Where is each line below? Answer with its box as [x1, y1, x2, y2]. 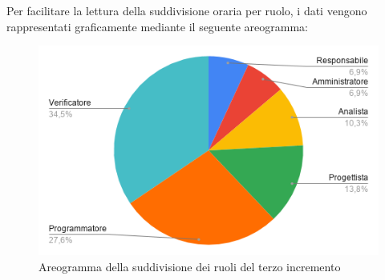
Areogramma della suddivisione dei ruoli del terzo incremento [38, 258, 341, 274]
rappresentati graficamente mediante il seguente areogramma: [6, 18, 308, 34]
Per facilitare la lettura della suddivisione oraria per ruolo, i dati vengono [6, 2, 367, 18]
